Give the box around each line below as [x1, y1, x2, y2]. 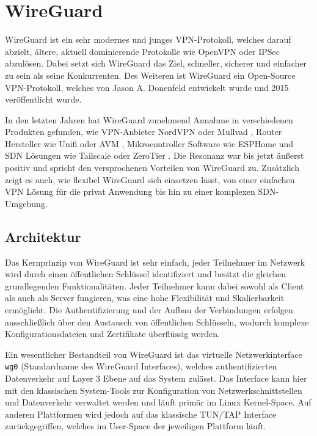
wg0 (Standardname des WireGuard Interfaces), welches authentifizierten [5, 360, 277, 372]
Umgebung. [5, 197, 48, 209]
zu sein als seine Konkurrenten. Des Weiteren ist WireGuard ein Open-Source [5, 68, 296, 81]
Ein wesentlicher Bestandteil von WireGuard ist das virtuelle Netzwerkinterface [5, 347, 302, 360]
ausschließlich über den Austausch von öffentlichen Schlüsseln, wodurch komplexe [5, 315, 309, 328]
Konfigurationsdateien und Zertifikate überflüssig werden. [5, 327, 220, 340]
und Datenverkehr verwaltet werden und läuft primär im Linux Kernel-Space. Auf [5, 396, 312, 409]
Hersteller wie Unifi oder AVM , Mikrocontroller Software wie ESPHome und [5, 137, 294, 150]
